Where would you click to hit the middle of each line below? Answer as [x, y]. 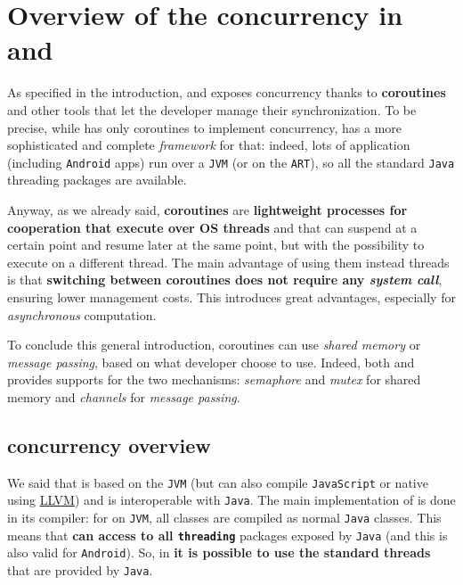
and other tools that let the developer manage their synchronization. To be [212, 109]
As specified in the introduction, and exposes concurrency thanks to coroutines [227, 92]
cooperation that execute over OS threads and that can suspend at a [212, 227]
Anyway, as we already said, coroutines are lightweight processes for [207, 209]
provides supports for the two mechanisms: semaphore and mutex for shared [214, 379]
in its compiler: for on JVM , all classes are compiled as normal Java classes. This [224, 517]
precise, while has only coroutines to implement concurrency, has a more [205, 127]
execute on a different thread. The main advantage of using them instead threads [228, 262]
